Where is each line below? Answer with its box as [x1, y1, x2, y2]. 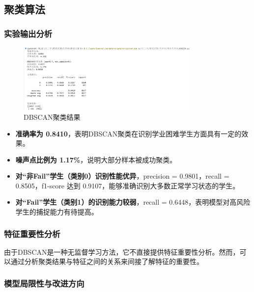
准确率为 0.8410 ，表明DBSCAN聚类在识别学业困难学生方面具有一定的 [15, 128, 242, 138]
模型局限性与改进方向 [4, 277, 85, 289]
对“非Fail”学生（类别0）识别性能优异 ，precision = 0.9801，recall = [15, 171, 229, 181]
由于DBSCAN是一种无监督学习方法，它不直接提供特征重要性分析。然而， [4, 246, 240, 257]
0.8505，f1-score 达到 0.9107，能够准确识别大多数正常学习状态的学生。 [15, 180, 240, 190]
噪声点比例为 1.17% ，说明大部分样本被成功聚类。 [15, 154, 177, 164]
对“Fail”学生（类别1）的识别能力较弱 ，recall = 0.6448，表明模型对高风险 [15, 197, 251, 207]
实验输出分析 [4, 27, 53, 39]
